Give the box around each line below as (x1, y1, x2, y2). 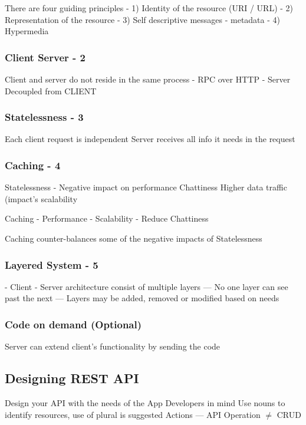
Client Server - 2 (5, 50, 85, 64)
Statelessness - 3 (5, 110, 84, 124)
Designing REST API (5, 369, 139, 387)
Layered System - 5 (5, 257, 98, 272)
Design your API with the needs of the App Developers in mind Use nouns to (5, 397, 285, 409)
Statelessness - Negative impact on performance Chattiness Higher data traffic (5, 181, 287, 193)
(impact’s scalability (5, 192, 78, 205)
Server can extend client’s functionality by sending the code (5, 340, 221, 352)
